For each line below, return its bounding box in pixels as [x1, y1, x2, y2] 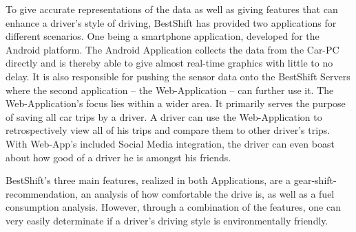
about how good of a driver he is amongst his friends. [6, 150, 231, 164]
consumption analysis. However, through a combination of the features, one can [6, 200, 341, 214]
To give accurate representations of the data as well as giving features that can [6, 2, 338, 16]
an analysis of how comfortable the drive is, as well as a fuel [81, 186, 335, 200]
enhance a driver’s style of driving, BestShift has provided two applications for [6, 15, 337, 30]
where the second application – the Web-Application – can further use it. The [6, 82, 334, 97]
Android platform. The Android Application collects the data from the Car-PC [6, 42, 339, 56]
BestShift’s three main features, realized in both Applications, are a [6, 173, 291, 187]
